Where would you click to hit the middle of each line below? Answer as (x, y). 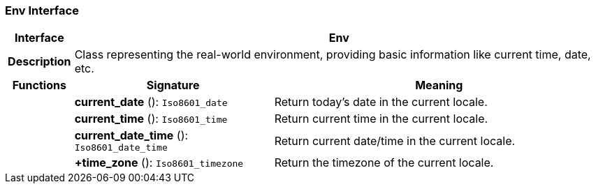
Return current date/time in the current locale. (395, 141)
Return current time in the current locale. (381, 119)
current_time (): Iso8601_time (151, 119)
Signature (173, 85)
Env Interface (42, 10)
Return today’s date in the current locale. (381, 102)
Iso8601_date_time (121, 148)
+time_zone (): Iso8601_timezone (159, 163)
